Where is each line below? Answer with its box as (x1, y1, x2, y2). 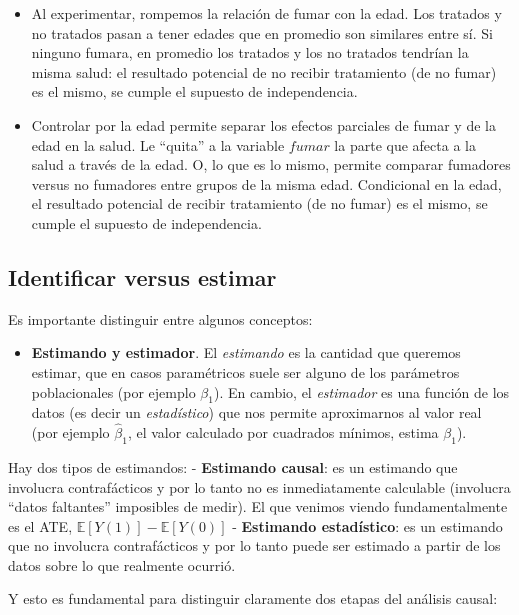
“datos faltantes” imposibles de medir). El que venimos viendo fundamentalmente (8, 496, 508, 517)
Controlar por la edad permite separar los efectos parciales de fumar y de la (31, 114, 496, 135)
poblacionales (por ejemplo (31, 381, 196, 402)
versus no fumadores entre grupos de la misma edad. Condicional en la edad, (31, 173, 502, 194)
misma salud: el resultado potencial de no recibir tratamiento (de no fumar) (31, 61, 497, 82)
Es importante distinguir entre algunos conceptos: (8, 308, 313, 329)
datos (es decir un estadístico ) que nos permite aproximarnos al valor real (31, 402, 482, 423)
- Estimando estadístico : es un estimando (232, 515, 503, 536)
